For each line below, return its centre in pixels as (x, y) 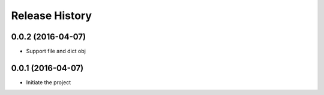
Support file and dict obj (56, 51)
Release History (52, 16)
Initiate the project (49, 82)
